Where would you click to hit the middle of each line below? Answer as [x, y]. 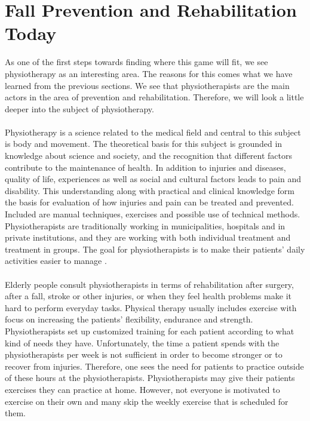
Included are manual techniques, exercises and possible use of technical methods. [153, 214]
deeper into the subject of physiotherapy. [79, 108]
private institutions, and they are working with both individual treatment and [148, 237]
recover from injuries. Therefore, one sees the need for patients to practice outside [154, 366]
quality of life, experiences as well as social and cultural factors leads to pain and [153, 179]
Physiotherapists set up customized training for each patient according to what [150, 331]
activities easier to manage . [56, 261]
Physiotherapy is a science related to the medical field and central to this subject [153, 132]
